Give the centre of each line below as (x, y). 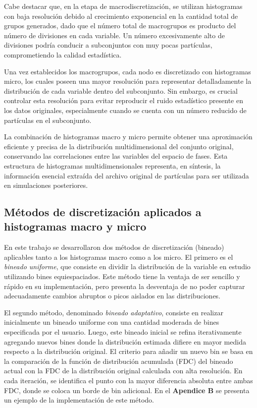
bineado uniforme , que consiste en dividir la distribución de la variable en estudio (127, 266)
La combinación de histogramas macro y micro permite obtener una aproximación (128, 137)
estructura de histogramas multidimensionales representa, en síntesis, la (112, 165)
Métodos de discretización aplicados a (103, 212)
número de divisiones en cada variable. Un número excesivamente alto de (114, 35)
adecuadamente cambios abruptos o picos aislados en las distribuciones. (112, 296)
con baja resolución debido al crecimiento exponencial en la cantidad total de (121, 16)
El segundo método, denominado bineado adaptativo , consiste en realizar (114, 312)
